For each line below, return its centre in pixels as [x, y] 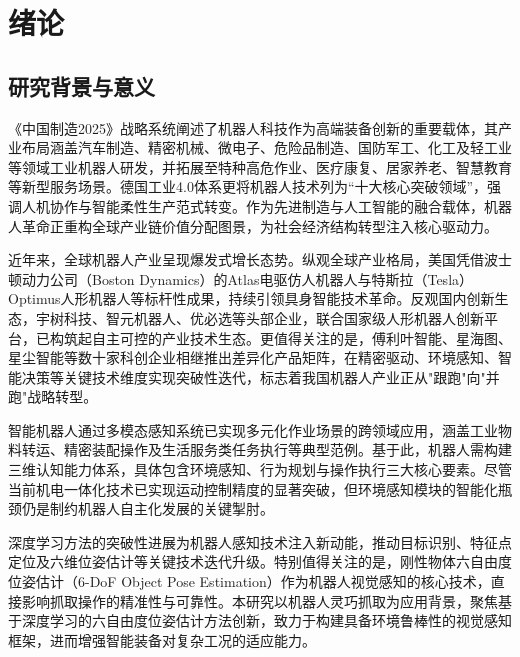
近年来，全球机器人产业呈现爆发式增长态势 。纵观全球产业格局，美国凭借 [246, 259]
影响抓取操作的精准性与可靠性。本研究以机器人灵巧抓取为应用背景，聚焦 [259, 600]
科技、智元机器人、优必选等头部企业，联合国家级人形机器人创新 [273, 317]
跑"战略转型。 [53, 396]
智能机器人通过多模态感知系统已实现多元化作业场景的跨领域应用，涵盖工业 [253, 429]
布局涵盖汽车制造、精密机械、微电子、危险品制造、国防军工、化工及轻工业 [266, 147]
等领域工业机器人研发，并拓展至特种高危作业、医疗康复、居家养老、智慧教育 [260, 166]
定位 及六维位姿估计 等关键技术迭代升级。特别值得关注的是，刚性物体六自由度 [260, 561]
